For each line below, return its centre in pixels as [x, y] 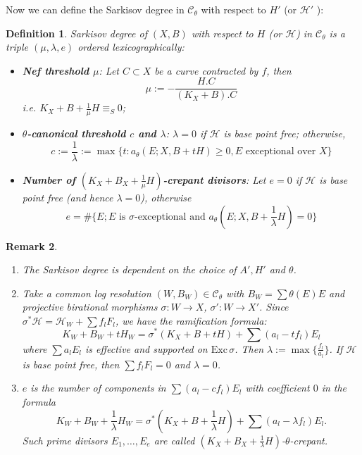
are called [174, 440]
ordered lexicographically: [131, 47]
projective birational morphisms [90, 307]
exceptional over [281, 152]
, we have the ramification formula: [191, 320]
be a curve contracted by [206, 70]
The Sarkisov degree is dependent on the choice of [129, 269]
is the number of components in [98, 388]
